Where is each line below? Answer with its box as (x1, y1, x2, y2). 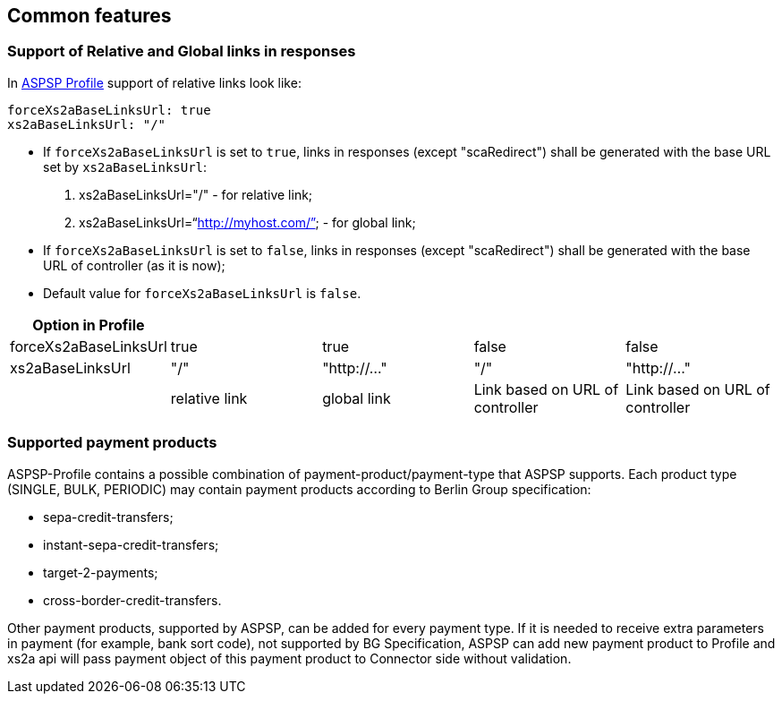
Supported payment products (7, 433, 217, 452)
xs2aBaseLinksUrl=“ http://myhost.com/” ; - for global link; (79, 214, 416, 230)
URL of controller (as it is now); (43, 257, 225, 273)
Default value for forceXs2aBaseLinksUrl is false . (43, 285, 361, 301)
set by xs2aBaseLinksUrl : (43, 158, 208, 175)
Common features (7, 4, 172, 27)
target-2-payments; (43, 564, 158, 580)
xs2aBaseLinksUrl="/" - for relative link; (79, 186, 313, 202)
